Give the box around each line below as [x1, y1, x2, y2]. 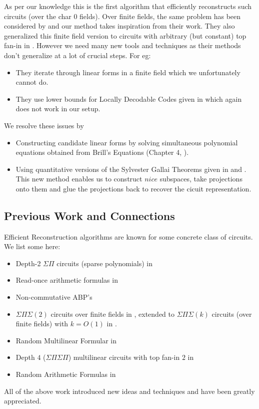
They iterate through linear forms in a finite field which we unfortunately [15, 67, 240, 77]
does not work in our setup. [15, 103, 100, 114]
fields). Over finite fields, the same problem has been [79, 11, 241, 21]
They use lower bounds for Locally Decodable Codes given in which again [15, 93, 242, 104]
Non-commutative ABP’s [15, 292, 92, 302]
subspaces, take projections [159, 173, 242, 184]
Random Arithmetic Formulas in [15, 369, 116, 379]
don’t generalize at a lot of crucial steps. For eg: [4, 50, 151, 60]
